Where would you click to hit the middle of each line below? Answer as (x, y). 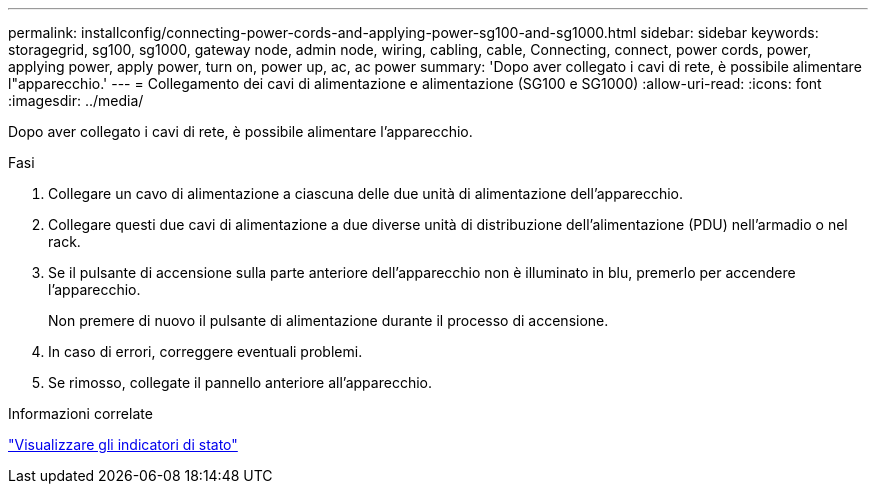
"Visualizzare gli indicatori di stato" (123, 444)
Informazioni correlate (80, 413)
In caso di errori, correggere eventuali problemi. (205, 351)
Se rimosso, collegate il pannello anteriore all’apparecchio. (240, 382)
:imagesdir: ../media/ (76, 100)
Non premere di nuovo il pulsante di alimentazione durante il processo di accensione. (328, 320)
